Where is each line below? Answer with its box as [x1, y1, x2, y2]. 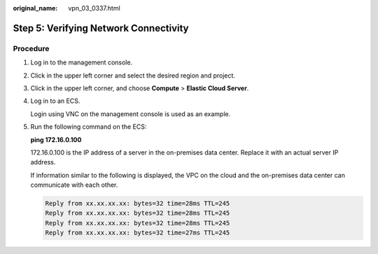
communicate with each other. [30, 181, 118, 189]
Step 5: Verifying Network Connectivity [13, 22, 189, 34]
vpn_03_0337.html [68, 4, 120, 12]
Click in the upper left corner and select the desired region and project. [30, 71, 236, 80]
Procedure [13, 43, 50, 53]
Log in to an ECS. [30, 97, 80, 105]
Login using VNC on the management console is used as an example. [30, 109, 231, 118]
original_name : [13, 4, 58, 12]
